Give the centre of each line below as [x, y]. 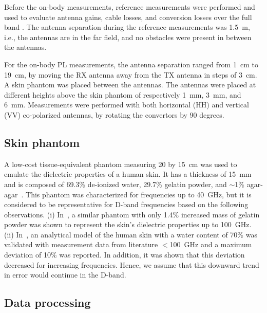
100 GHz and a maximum [211, 244]
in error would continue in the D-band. [65, 275]
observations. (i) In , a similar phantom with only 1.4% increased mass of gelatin [132, 214]
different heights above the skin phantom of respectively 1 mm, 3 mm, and [123, 94]
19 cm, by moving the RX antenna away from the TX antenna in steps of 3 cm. [131, 74]
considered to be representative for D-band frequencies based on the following [126, 204]
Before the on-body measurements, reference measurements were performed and [130, 7]
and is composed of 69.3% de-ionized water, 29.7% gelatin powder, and [116, 184]
